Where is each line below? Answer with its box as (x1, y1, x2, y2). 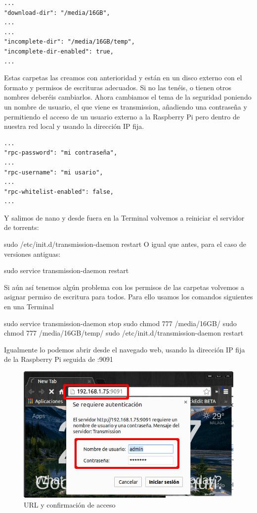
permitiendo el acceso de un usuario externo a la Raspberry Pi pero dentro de (4, 111, 240, 121)
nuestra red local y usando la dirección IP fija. (4, 121, 144, 131)
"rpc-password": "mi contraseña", (4, 149, 118, 157)
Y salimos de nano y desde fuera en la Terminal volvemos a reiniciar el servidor (4, 212, 245, 223)
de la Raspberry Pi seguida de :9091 (4, 354, 113, 364)
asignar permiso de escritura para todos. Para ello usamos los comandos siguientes (4, 291, 253, 302)
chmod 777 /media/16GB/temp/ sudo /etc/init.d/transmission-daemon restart (4, 328, 244, 338)
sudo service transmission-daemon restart (4, 265, 129, 276)
